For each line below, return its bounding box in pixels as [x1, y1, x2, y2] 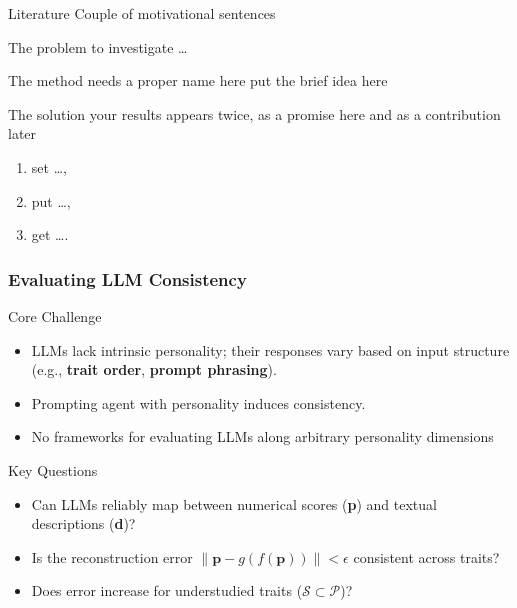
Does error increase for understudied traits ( [31, 580, 303, 601]
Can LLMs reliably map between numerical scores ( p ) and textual [31, 493, 437, 514]
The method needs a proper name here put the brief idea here [8, 70, 388, 91]
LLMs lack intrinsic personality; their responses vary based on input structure [31, 339, 510, 360]
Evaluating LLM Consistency [8, 266, 247, 291]
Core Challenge [8, 305, 102, 326]
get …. [31, 224, 69, 245]
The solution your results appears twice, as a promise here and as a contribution [8, 103, 501, 124]
